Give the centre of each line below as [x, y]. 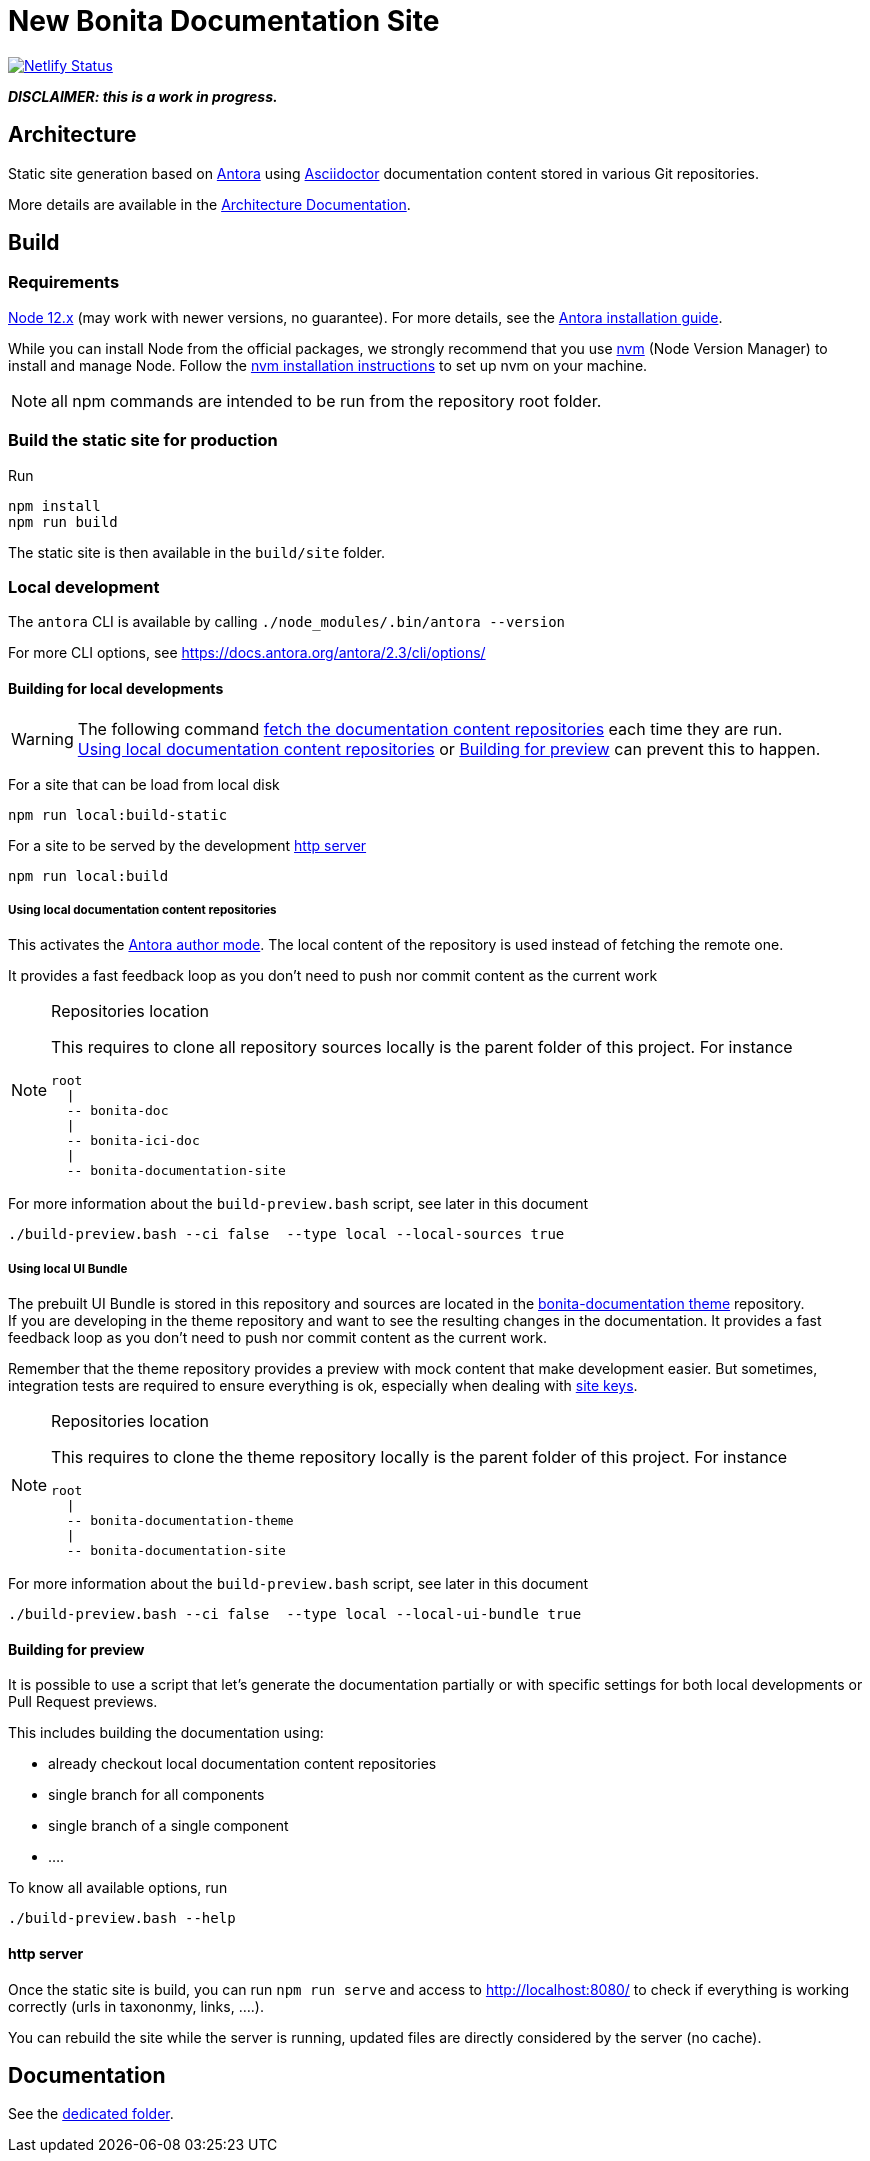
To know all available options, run [118, 1888]
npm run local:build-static [118, 814]
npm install [54, 505]
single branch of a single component [168, 1826]
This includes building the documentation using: [166, 1733]
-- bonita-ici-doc [133, 1141]
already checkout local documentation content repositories [242, 1764]
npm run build [63, 521]
